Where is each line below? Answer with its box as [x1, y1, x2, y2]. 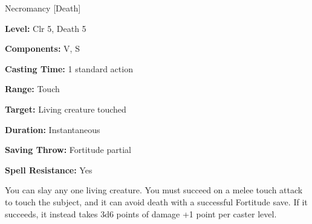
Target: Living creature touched [5, 102, 126, 115]
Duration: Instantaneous [5, 123, 100, 135]
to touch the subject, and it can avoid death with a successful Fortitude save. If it [5, 195, 308, 208]
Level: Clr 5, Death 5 [5, 22, 86, 34]
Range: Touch [5, 82, 60, 95]
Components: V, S [5, 42, 80, 55]
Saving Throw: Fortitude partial [5, 143, 132, 156]
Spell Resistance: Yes [5, 163, 93, 176]
